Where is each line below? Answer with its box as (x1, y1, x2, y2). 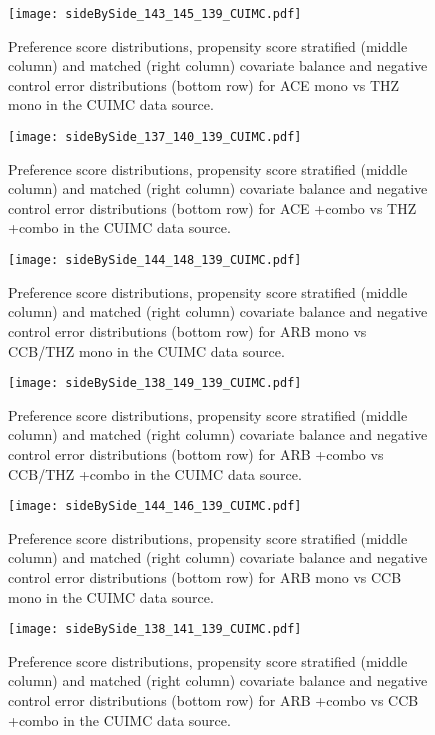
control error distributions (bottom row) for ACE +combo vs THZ (8, 197, 417, 218)
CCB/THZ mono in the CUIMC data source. (8, 340, 285, 361)
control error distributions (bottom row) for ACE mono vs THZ (8, 74, 400, 95)
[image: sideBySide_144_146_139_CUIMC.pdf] (8, 499, 302, 514)
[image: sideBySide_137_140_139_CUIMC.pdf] (8, 130, 302, 145)
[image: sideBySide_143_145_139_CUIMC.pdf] (8, 7, 302, 21)
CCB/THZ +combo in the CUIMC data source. (8, 463, 302, 484)
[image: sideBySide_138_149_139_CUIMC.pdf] (8, 376, 302, 391)
